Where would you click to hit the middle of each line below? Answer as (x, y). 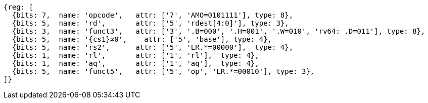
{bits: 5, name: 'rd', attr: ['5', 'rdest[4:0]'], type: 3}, (150, 23)
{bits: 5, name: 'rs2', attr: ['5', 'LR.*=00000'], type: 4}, (153, 47)
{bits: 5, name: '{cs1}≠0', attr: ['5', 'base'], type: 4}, (142, 39)
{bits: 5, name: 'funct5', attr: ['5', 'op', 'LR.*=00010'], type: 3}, (163, 71)
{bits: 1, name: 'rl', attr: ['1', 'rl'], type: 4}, (135, 55)
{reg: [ (19, 7)
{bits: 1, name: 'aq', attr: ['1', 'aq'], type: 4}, (135, 63)
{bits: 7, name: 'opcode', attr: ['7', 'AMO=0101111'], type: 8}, (153, 15)
